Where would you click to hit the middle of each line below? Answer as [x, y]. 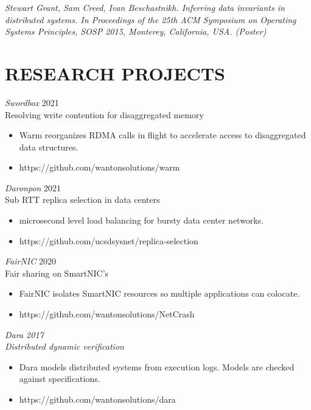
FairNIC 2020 [30, 261]
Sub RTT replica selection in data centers [82, 200]
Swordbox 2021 [32, 102]
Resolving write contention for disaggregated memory [104, 114]
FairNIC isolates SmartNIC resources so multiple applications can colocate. [159, 293]
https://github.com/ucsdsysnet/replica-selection [109, 240]
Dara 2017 [24, 334]
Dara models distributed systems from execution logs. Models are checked [157, 366]
